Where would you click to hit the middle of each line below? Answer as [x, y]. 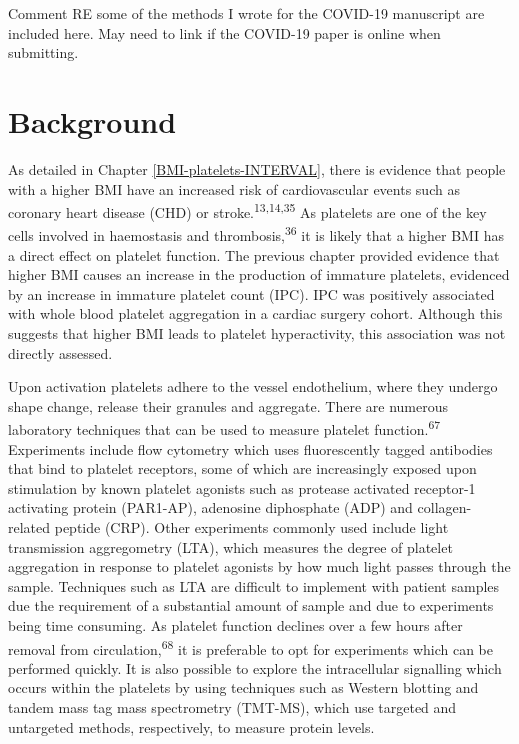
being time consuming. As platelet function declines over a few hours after [235, 624]
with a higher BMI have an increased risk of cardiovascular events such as [234, 188]
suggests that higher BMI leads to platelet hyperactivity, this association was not [257, 332]
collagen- [444, 507]
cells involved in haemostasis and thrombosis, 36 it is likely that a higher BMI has [256, 233]
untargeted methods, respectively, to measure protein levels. [191, 726]
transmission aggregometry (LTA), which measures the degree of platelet [230, 546]
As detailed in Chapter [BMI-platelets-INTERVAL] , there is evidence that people [257, 168]
